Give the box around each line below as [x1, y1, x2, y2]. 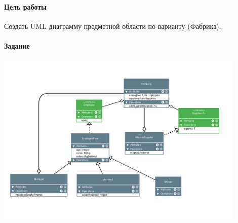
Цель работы [4, 1, 47, 12]
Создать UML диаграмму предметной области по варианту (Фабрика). [4, 20, 221, 31]
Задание [4, 40, 30, 51]
